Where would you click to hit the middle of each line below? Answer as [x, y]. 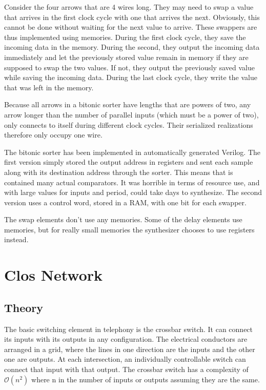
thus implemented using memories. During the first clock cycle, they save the [125, 37]
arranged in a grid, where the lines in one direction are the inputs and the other [130, 349]
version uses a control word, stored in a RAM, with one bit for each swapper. [125, 202]
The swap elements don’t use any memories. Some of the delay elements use [123, 219]
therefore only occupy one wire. [53, 135]
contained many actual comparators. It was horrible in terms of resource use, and [132, 182]
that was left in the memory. [49, 87]
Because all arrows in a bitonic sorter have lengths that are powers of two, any [128, 104]
